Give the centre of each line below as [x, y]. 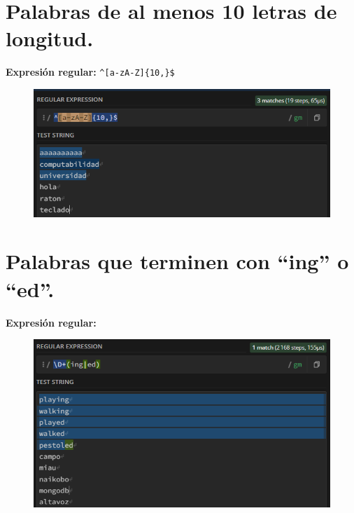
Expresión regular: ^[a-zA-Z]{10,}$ [90, 72]
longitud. [50, 38]
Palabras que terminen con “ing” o [177, 261]
